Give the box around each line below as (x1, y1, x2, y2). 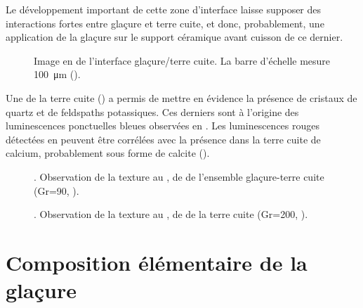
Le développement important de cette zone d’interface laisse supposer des (6, 2, 322, 16)
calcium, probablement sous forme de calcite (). (6, 146, 210, 160)
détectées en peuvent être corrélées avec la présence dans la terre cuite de (6, 131, 321, 146)
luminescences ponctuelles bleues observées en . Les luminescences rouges (6, 118, 319, 133)
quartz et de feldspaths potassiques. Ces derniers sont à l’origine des (6, 104, 299, 119)
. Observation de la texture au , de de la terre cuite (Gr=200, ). (34, 207, 308, 222)
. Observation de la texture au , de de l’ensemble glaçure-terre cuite (34, 169, 324, 184)
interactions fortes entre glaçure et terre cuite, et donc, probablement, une (6, 15, 324, 30)
